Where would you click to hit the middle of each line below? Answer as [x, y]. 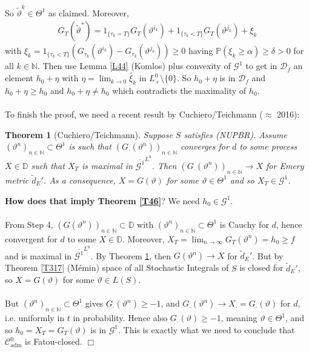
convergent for [31, 238]
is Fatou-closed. [54, 341]
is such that [90, 146]
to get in [261, 66]
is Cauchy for [244, 224]
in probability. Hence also [120, 318]
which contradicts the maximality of [179, 90]
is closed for [261, 267]
